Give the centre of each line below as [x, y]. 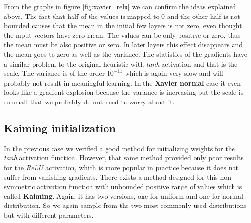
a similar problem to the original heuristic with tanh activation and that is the [121, 63]
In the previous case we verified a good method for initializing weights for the [119, 148]
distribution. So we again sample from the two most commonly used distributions [125, 205]
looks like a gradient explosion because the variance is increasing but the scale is [124, 92]
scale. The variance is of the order [54, 73]
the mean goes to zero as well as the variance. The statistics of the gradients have [125, 54]
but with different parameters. [49, 214]
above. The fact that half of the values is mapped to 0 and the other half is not [122, 16]
